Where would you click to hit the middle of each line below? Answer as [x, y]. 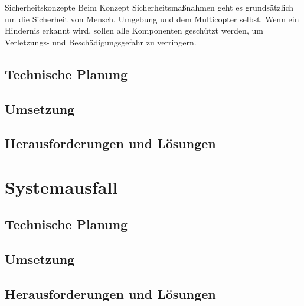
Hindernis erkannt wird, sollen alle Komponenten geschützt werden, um [134, 30]
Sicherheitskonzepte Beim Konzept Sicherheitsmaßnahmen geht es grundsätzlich [149, 7]
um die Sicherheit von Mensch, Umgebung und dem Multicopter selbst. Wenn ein [152, 19]
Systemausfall [61, 186]
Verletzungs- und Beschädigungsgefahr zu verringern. [101, 42]
